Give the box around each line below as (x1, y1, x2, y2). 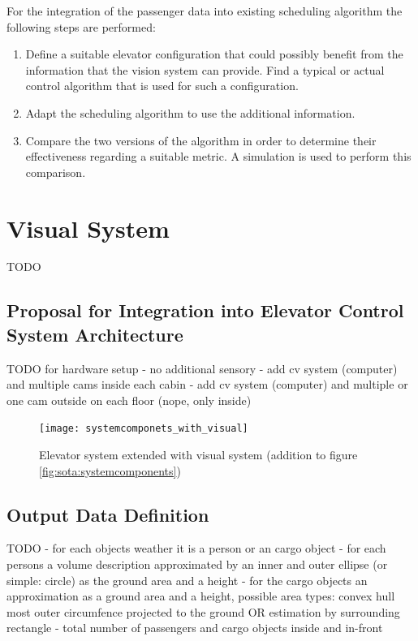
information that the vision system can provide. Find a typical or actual (25, 61, 385, 78)
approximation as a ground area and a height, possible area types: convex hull (6, 587, 395, 604)
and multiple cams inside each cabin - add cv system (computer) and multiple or (6, 376, 408, 393)
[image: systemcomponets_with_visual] (39, 423, 248, 435)
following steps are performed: (6, 18, 156, 35)
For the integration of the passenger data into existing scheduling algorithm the (6, 2, 403, 19)
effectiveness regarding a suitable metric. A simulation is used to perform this (25, 148, 412, 165)
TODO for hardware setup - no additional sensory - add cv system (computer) (6, 359, 398, 376)
